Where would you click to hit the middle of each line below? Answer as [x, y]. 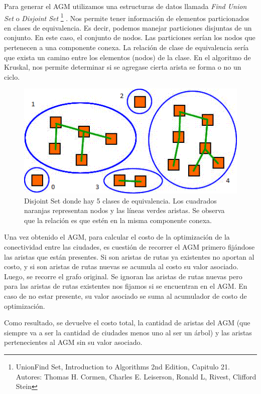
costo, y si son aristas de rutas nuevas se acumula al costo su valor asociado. [121, 266]
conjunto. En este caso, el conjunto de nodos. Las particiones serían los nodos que [130, 37]
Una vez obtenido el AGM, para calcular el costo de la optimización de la [117, 237]
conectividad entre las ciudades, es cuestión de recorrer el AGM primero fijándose [129, 246]
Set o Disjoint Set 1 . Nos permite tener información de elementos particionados [127, 17]
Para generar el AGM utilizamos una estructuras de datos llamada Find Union [125, 6]
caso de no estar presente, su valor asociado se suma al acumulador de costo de [125, 295]
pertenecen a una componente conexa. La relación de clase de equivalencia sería [126, 47]
